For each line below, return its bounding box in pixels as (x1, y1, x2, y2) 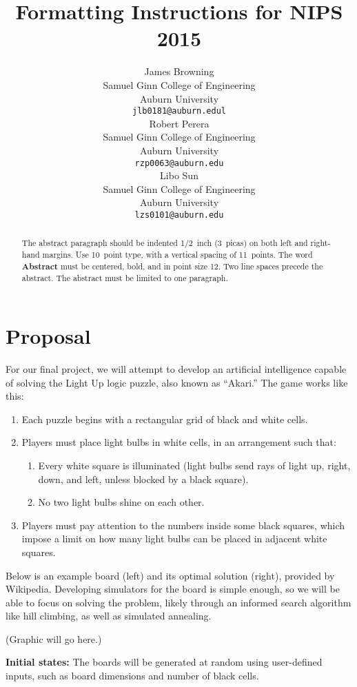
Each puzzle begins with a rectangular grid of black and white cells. (21, 411, 308, 426)
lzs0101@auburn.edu (134, 209, 224, 220)
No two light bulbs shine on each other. (38, 495, 205, 509)
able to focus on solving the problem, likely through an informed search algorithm (6, 595, 351, 609)
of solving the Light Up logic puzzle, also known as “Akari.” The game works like (6, 375, 348, 389)
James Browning (144, 64, 214, 79)
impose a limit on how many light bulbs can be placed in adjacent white (21, 531, 327, 546)
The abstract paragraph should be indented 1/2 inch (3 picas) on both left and (21, 237, 308, 249)
